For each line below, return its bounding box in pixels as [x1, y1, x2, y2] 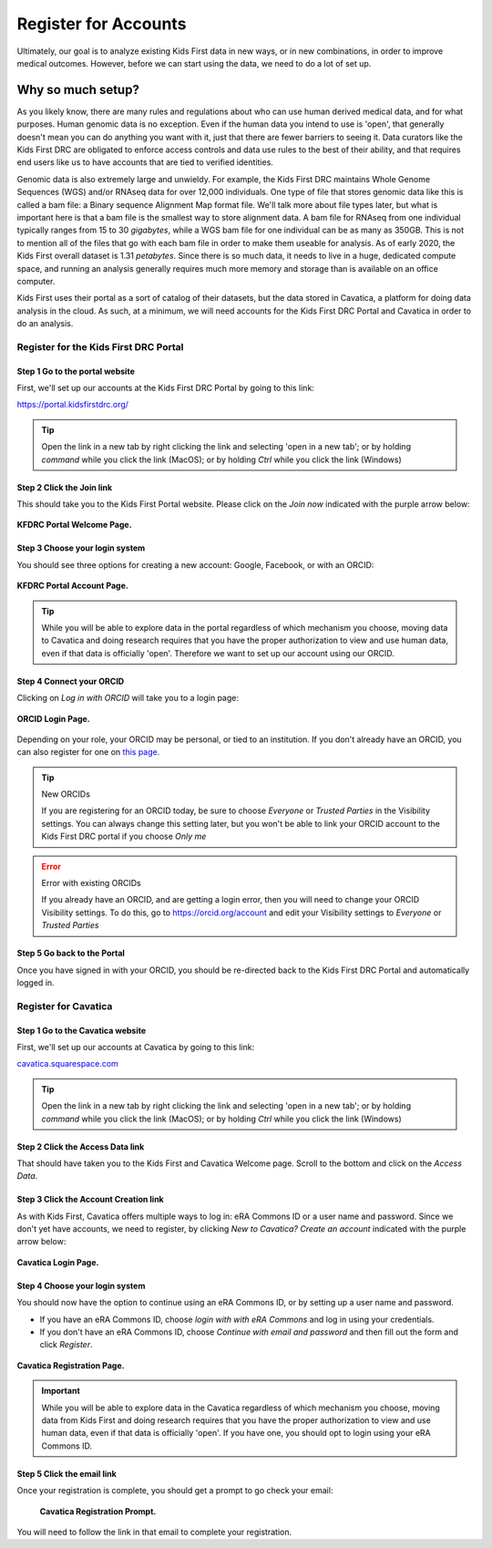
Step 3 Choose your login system [16, 542, 146, 553]
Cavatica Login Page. [16, 1256, 99, 1267]
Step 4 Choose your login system [16, 1280, 146, 1291]
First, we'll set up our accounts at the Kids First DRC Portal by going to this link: [16, 383, 314, 394]
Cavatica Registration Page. [16, 1359, 125, 1371]
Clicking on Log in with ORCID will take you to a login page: [16, 693, 239, 704]
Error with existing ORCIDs [41, 878, 141, 889]
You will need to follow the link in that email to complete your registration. [16, 1526, 292, 1537]
